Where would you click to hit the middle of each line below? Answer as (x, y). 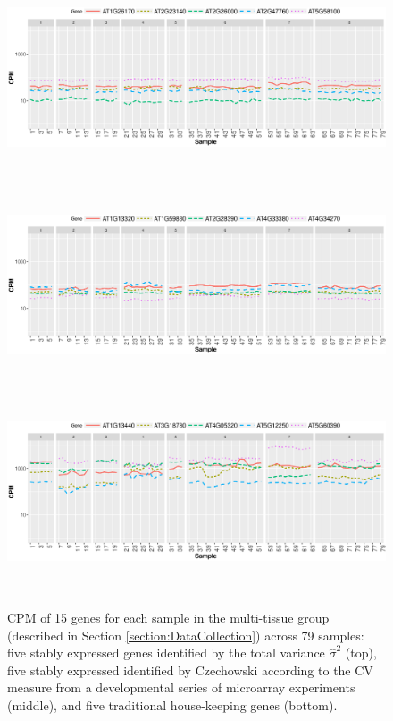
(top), (361, 653)
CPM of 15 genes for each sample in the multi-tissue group (168, 618)
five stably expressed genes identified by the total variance (166, 653)
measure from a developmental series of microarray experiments (181, 687)
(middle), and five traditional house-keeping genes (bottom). (172, 705)
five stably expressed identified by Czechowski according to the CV (190, 670)
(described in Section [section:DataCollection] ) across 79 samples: (186, 635)
